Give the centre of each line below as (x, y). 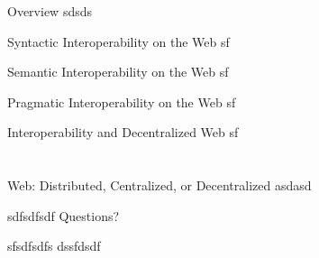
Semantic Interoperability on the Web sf (118, 72)
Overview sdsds (50, 11)
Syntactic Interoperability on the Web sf (118, 41)
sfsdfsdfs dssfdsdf (54, 246)
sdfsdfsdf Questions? (64, 215)
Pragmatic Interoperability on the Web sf (122, 101)
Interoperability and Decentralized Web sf (123, 132)
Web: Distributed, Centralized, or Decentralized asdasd (159, 185)
